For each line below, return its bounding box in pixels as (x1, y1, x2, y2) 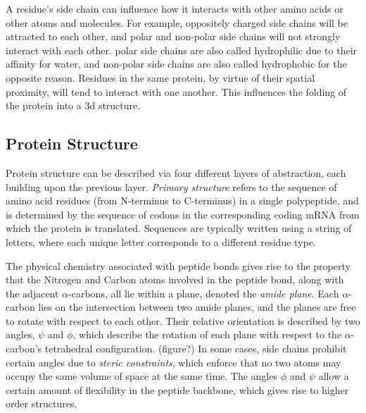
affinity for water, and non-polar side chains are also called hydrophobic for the (6, 56, 347, 71)
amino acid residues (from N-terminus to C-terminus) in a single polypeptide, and (6, 193, 359, 208)
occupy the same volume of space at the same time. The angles (6, 369, 277, 383)
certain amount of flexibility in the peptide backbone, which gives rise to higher (6, 382, 349, 397)
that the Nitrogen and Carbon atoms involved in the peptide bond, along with (6, 272, 344, 287)
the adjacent (6, 285, 59, 300)
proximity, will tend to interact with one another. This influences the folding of (6, 84, 347, 99)
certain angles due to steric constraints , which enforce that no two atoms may (6, 355, 341, 369)
